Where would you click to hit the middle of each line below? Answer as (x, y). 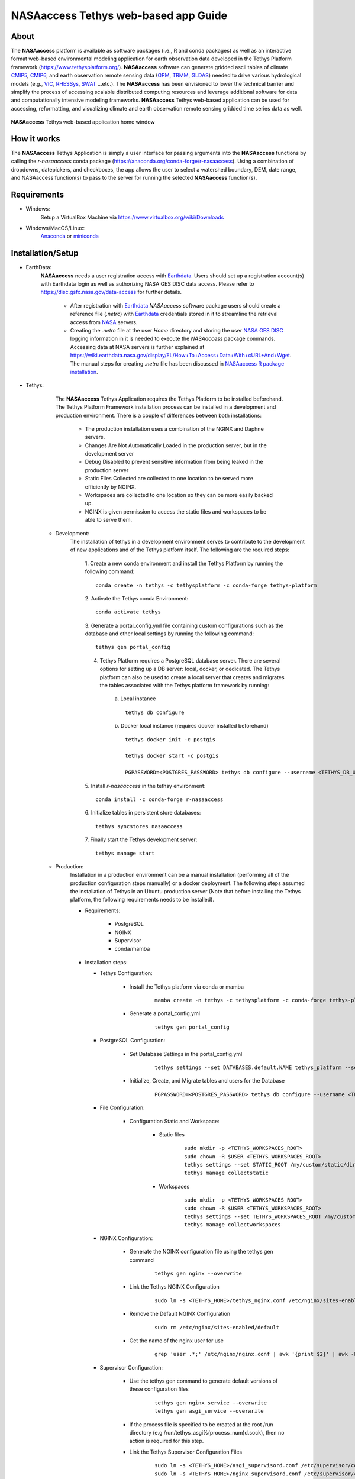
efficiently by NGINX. (111, 487)
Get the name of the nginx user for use (177, 1341)
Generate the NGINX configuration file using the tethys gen (201, 1252)
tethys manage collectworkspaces (233, 1225)
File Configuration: (122, 1108)
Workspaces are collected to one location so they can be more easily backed (179, 495)
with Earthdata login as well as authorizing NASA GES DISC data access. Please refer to (147, 284)
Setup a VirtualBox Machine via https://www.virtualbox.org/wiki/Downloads (132, 217)
